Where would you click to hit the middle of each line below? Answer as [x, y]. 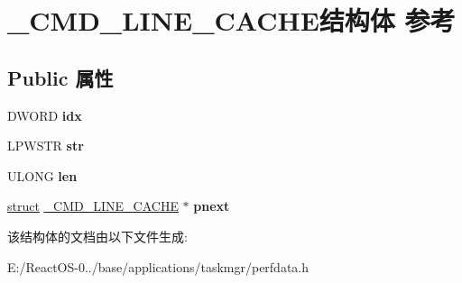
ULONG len [42, 175]
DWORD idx [45, 115]
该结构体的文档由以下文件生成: [97, 236]
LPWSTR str [46, 146]
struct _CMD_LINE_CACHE [93, 206]
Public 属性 [60, 77]
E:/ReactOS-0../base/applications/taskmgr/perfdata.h [158, 266]
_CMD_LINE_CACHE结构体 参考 [231, 20]
